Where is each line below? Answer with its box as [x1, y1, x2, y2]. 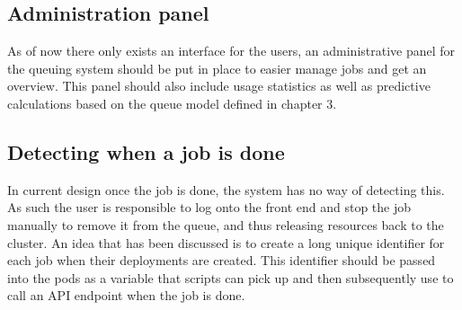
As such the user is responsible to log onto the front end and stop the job [7, 198, 412, 217]
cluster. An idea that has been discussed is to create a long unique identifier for [7, 233, 445, 252]
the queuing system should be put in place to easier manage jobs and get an [7, 58, 427, 77]
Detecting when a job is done [7, 137, 285, 165]
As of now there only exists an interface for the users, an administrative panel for [7, 41, 456, 60]
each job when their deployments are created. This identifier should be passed [7, 251, 436, 270]
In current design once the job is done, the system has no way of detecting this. [7, 180, 445, 199]
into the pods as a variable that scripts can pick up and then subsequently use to [7, 268, 454, 287]
